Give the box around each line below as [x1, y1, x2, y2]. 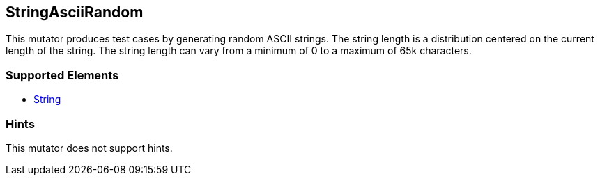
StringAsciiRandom [6, 3, 144, 21]
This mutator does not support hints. [6, 141, 173, 154]
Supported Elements [6, 68, 119, 82]
